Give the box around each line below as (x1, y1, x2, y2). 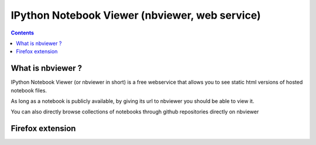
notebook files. (11, 87, 47, 94)
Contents (11, 29, 35, 36)
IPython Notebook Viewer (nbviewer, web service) (11, 9, 261, 22)
